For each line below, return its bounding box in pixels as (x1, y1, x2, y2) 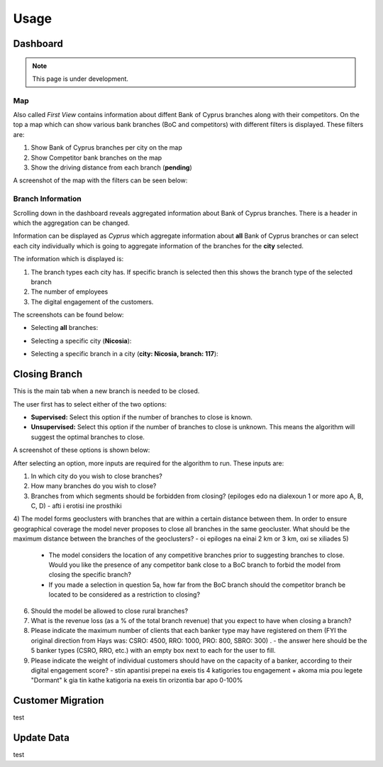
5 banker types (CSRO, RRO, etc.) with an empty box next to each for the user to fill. (30, 646, 276, 655)
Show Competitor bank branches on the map (30, 153, 162, 162)
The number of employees (30, 287, 109, 296)
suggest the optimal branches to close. (30, 433, 145, 441)
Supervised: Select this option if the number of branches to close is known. (30, 412, 253, 421)
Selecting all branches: (30, 324, 99, 332)
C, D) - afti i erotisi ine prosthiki (30, 502, 122, 510)
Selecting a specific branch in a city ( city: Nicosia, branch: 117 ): (30, 350, 219, 358)
